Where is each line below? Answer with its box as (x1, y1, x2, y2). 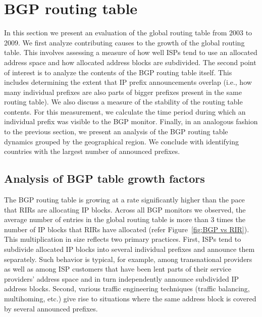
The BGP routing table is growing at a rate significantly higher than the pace (4, 194, 245, 205)
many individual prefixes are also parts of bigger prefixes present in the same (4, 86, 242, 97)
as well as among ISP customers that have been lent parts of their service (4, 263, 231, 274)
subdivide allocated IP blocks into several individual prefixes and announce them (4, 244, 255, 254)
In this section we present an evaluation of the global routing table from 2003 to (4, 27, 252, 38)
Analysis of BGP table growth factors (4, 171, 205, 186)
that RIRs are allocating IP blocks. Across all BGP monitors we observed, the (4, 204, 246, 215)
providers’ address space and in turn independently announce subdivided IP (4, 273, 239, 284)
